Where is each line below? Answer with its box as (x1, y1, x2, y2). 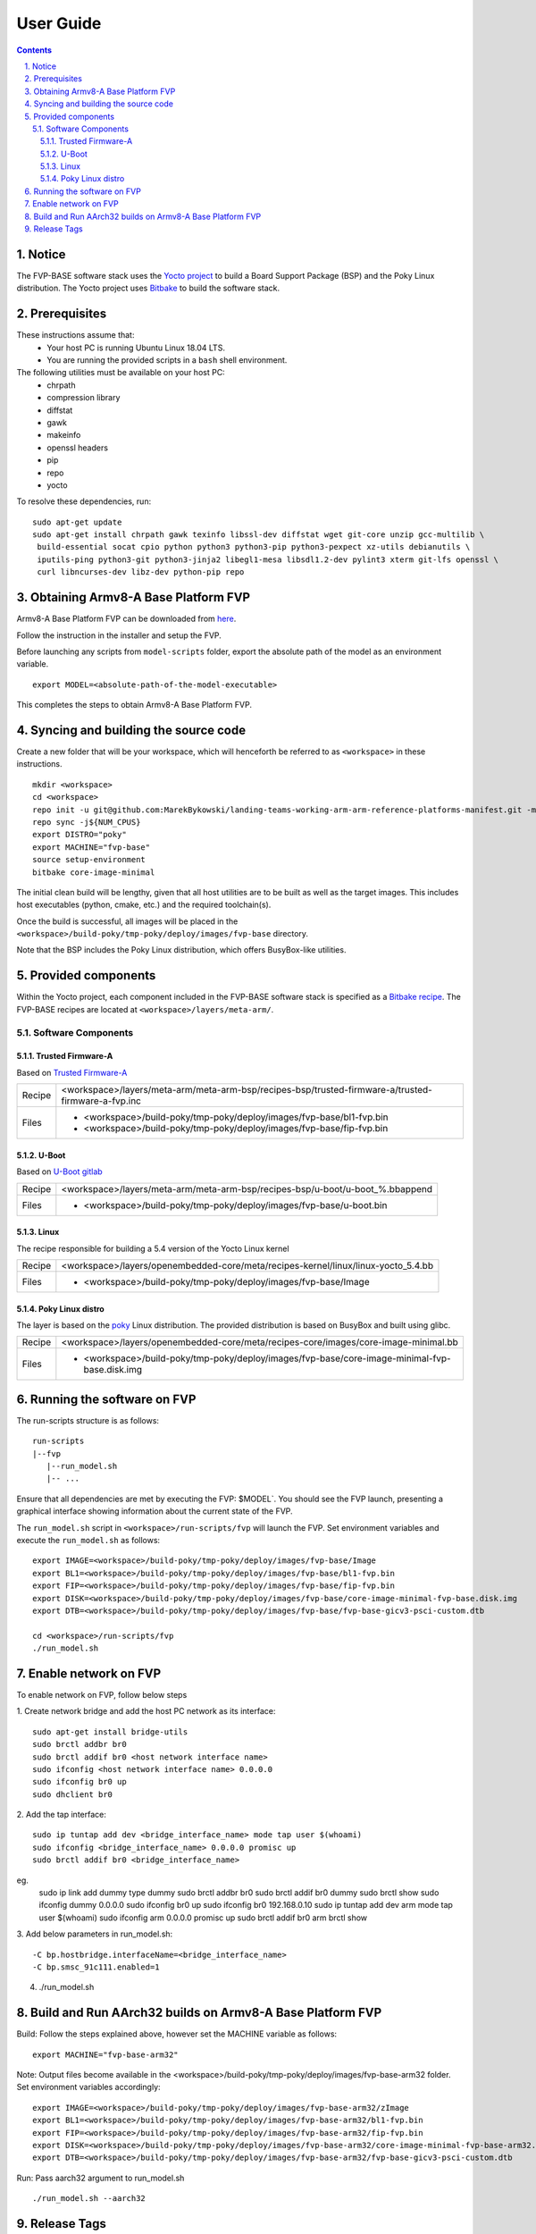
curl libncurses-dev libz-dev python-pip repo (37, 567, 245, 577)
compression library (46, 392, 121, 403)
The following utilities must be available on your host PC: (16, 367, 225, 378)
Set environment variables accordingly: (16, 2082, 161, 2093)
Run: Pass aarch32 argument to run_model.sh (16, 2172, 185, 2183)
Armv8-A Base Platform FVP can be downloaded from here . (16, 613, 237, 625)
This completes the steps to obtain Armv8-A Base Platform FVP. (16, 700, 252, 710)
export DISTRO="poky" (32, 829, 127, 840)
